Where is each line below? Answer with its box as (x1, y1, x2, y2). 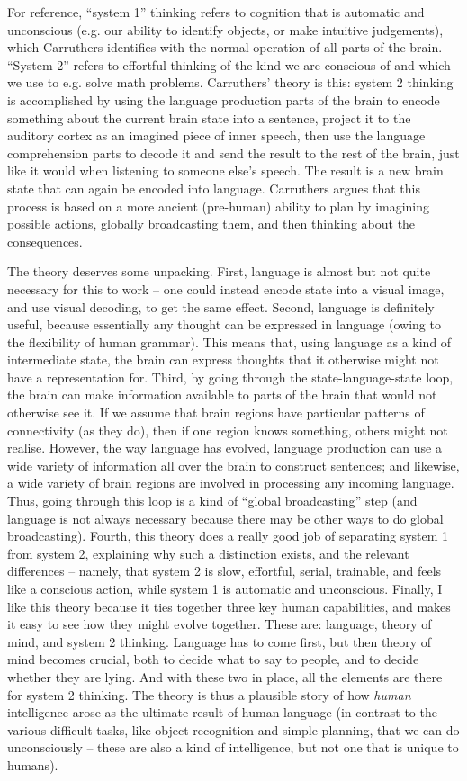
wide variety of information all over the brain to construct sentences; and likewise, (7, 455, 460, 474)
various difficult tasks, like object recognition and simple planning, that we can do (7, 720, 460, 739)
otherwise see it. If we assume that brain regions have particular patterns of (7, 403, 425, 422)
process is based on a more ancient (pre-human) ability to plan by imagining (7, 196, 430, 215)
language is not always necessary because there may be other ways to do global (7, 508, 444, 527)
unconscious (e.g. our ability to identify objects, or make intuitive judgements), (7, 20, 444, 39)
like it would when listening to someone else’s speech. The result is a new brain (7, 161, 444, 180)
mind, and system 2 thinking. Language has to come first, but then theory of (7, 632, 432, 651)
